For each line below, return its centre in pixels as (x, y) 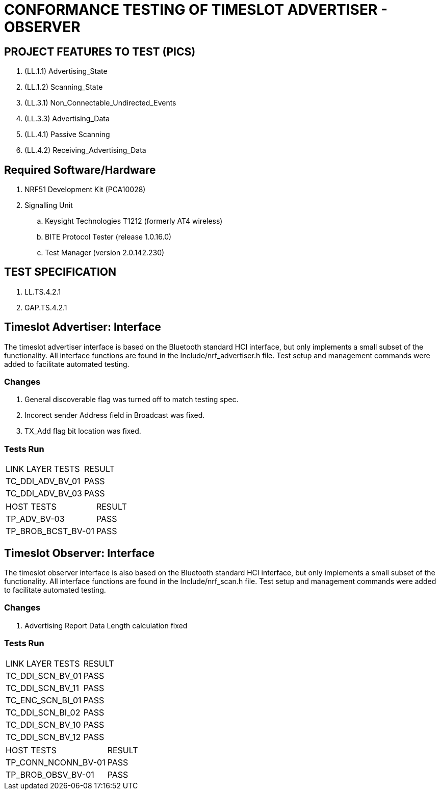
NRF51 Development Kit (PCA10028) (85, 190)
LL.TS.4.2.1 (43, 292)
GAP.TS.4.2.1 (46, 307)
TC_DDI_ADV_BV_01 (43, 481)
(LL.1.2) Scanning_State (64, 87)
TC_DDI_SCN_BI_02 (43, 712)
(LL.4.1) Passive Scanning (67, 135)
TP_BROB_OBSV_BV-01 (50, 774)
